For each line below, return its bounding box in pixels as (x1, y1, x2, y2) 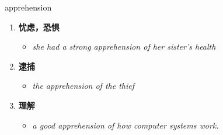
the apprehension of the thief (32, 79, 135, 92)
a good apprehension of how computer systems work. (32, 119, 219, 131)
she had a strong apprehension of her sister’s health (32, 40, 216, 53)
